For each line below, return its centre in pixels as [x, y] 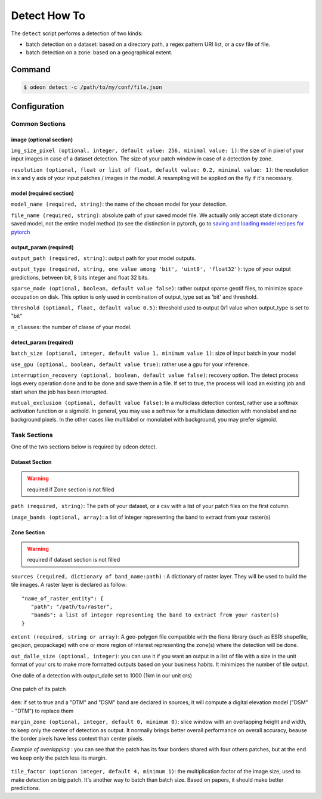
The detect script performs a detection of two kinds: [77, 33]
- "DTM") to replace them [42, 711]
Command [31, 69]
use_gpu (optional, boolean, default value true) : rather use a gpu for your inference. [130, 364]
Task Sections [32, 435]
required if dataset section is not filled [74, 560]
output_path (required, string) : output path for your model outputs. [103, 258]
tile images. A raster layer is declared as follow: [69, 585]
